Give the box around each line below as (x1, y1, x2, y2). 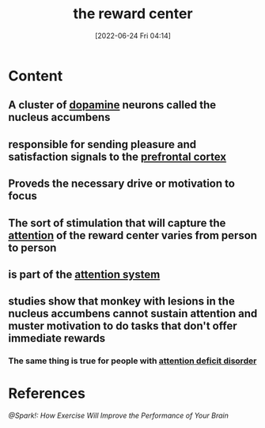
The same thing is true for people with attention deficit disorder (8, 355, 257, 366)
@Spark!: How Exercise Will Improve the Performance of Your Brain (8, 411, 229, 420)
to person (8, 241, 57, 254)
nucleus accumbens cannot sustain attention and (8, 307, 258, 320)
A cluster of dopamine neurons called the (8, 98, 217, 112)
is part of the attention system (8, 267, 161, 281)
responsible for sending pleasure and (8, 138, 196, 151)
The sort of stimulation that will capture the (8, 216, 226, 229)
